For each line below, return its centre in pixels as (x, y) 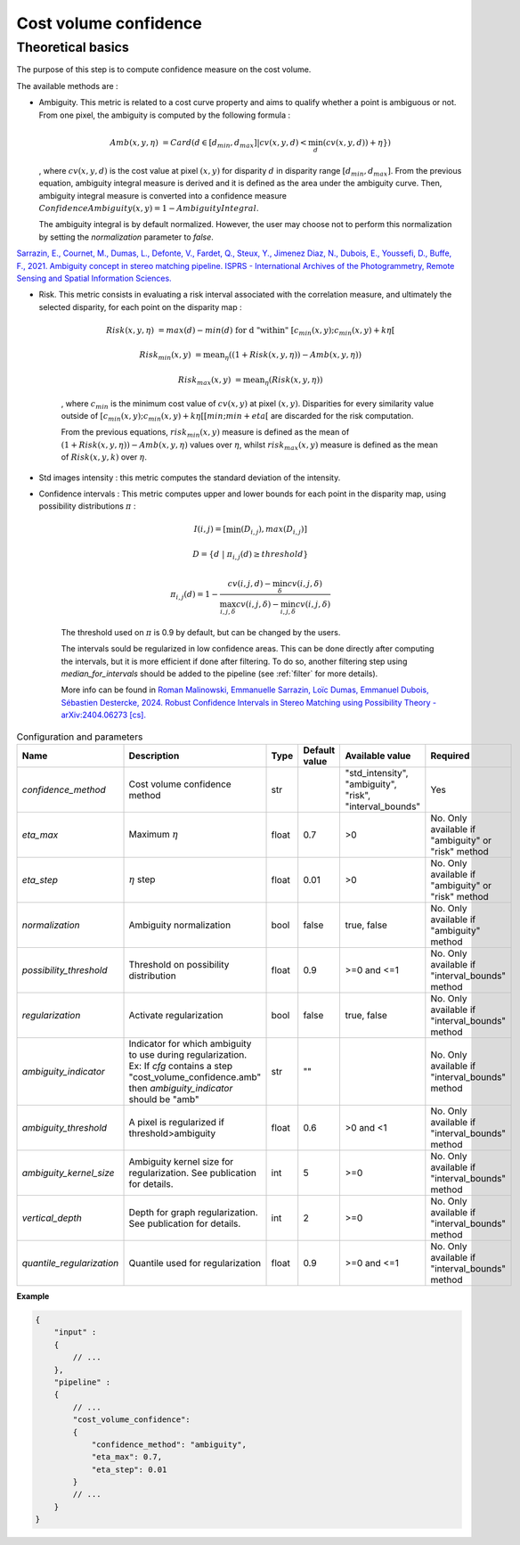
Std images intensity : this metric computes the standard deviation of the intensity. (190, 478)
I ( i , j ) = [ (210, 529)
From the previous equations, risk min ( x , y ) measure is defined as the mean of (205, 433)
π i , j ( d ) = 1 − (194, 595)
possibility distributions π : (88, 506)
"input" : (75, 1332)
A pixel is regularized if (176, 1122)
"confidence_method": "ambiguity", (169, 1444)
